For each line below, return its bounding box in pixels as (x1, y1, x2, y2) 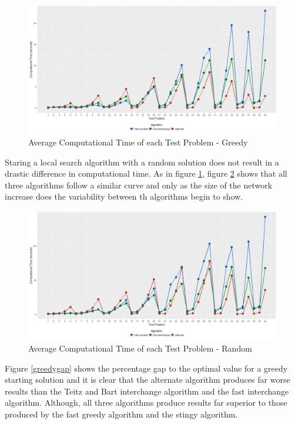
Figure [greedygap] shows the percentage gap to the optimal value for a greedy (5, 362, 288, 374)
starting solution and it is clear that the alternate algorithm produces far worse (5, 373, 290, 386)
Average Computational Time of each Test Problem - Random (28, 342, 252, 355)
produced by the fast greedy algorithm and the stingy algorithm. (5, 408, 238, 420)
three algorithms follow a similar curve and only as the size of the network (5, 178, 273, 191)
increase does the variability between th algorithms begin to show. (5, 190, 243, 203)
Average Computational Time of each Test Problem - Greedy (28, 136, 248, 148)
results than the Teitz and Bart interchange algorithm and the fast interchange (5, 385, 289, 397)
